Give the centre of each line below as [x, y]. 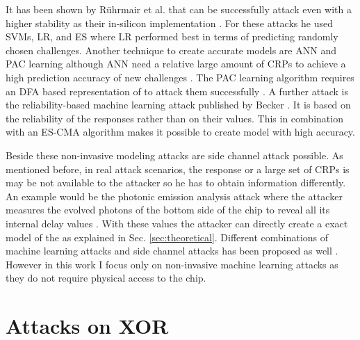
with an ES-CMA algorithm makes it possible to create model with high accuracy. [180, 132]
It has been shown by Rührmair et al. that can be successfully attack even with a [179, 9]
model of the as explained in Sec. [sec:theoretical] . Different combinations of [167, 237]
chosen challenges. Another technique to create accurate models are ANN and [171, 50]
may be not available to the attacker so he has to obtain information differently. [176, 183]
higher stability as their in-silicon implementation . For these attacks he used [169, 23]
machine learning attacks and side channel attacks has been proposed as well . [172, 251]
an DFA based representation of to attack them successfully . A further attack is [177, 91]
